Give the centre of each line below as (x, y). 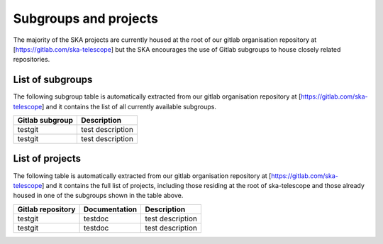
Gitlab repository (46, 209)
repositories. (32, 60)
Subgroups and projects (86, 18)
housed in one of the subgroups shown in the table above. (98, 196)
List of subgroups (53, 80)
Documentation (110, 209)
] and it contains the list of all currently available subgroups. (129, 106)
